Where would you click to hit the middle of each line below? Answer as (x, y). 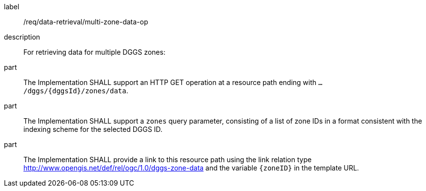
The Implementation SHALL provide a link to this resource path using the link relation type (168, 159)
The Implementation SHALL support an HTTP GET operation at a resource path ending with (170, 82)
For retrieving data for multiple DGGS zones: (94, 52)
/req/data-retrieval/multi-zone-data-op (86, 22)
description (22, 37)
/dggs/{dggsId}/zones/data (75, 91)
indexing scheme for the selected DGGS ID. (93, 129)
